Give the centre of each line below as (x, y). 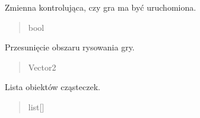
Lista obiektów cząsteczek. (53, 87)
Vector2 (42, 67)
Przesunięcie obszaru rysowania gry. (70, 47)
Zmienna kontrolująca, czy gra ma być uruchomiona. (101, 7)
